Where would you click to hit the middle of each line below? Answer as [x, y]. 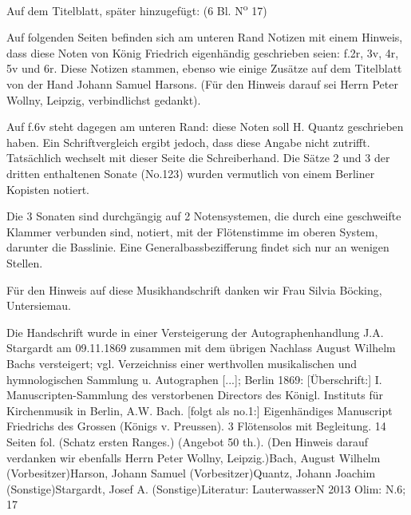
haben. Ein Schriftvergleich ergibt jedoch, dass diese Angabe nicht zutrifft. [188, 142]
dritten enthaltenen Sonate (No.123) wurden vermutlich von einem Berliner [191, 173]
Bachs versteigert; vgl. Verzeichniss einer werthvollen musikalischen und [182, 363]
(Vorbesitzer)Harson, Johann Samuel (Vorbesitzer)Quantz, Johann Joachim [191, 473]
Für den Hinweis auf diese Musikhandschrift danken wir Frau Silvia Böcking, [194, 289]
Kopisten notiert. [48, 189]
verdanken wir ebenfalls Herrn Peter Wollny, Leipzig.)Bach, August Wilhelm [194, 457]
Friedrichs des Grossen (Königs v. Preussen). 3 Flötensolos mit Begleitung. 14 [196, 426]
